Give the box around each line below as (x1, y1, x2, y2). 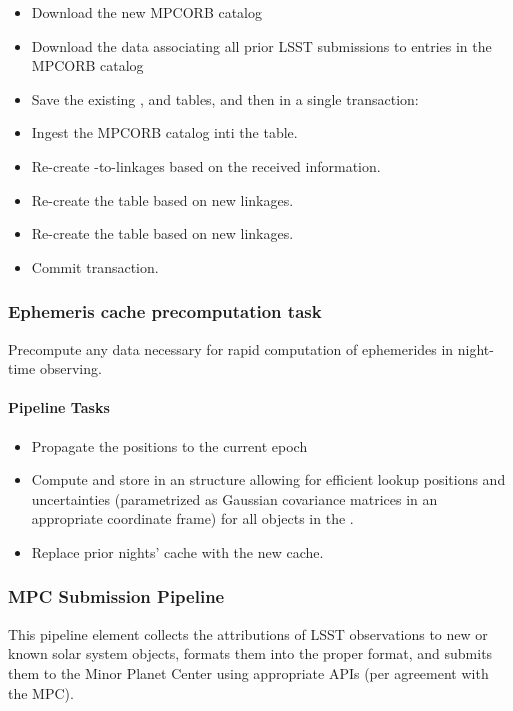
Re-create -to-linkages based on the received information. (31, 155, 381, 176)
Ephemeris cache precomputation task (8, 299, 322, 324)
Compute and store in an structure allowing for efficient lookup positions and (31, 469, 506, 490)
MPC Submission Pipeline (8, 584, 225, 609)
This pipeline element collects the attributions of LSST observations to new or (8, 623, 488, 644)
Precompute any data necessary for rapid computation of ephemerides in (8, 338, 454, 359)
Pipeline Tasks (8, 397, 110, 418)
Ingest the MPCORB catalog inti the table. (31, 122, 298, 143)
